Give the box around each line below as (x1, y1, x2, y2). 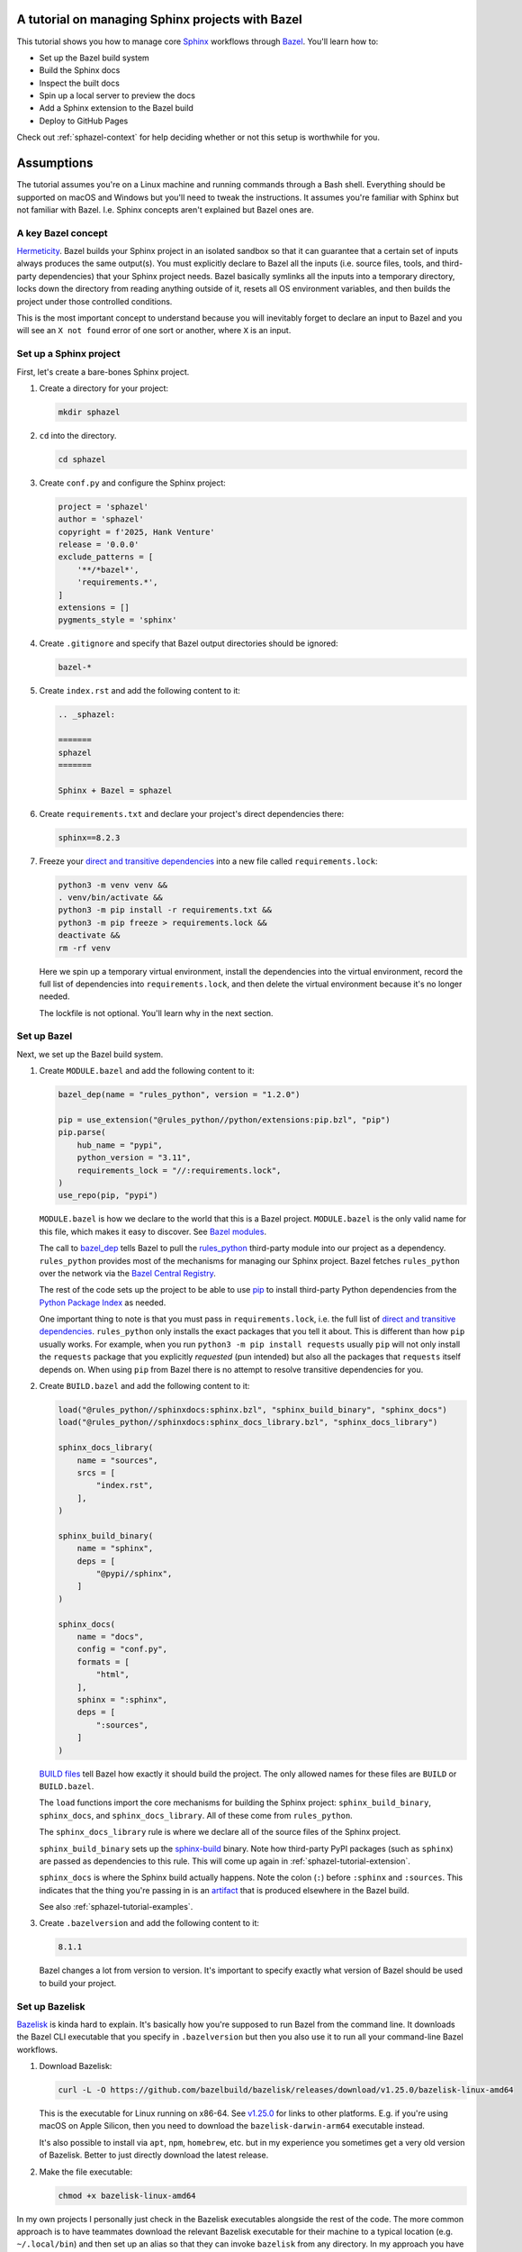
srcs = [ (76, 1467, 116, 1477)
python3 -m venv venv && (58, 879, 168, 890)
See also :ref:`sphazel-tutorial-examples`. (39, 1902, 193, 1912)
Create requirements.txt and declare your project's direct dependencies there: (39, 808, 345, 819)
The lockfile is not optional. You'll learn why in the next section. (39, 1007, 274, 1018)
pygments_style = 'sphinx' (58, 615, 177, 625)
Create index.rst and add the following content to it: (39, 686, 240, 696)
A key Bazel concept (16, 226, 108, 239)
